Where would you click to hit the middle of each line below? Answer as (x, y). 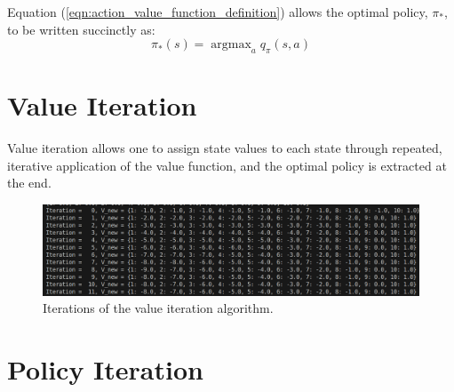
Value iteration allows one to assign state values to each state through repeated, (225, 148)
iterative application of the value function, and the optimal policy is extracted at (227, 165)
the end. (29, 183)
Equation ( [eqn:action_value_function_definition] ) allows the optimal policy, (218, 12)
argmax (231, 45)
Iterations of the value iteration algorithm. (158, 308)
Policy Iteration (105, 368)
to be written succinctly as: (81, 29)
